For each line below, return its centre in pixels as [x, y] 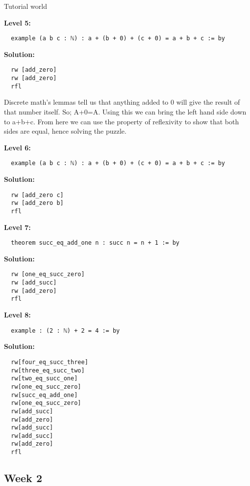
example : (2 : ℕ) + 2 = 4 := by [65, 330]
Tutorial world [25, 6]
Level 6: [17, 147]
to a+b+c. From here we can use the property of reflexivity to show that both [122, 121]
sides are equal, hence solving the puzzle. [65, 131]
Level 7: [17, 227]
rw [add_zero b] [37, 203]
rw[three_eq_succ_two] [48, 370]
